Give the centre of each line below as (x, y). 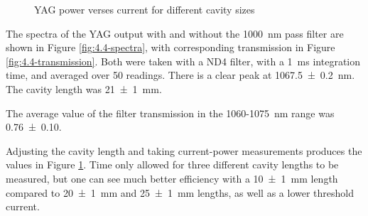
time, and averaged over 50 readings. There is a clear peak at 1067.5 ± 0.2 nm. (180, 75)
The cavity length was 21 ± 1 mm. (84, 88)
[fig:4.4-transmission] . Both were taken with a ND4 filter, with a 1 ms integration (183, 61)
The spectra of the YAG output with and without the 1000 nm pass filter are (175, 33)
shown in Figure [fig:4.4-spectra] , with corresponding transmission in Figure (171, 47)
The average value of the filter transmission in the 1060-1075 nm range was (170, 113)
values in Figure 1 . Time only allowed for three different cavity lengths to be (172, 164)
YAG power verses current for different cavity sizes (145, 9)
